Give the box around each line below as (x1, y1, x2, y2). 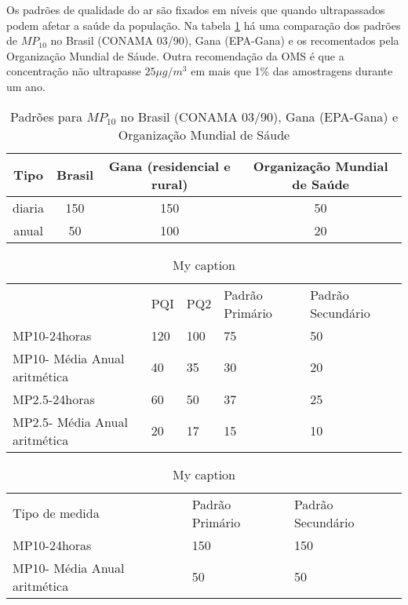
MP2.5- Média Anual (13, 412, 128, 431)
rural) (151, 174, 188, 193)
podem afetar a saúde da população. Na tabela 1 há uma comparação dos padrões (6, 16, 401, 33)
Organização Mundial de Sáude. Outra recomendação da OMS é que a (6, 47, 344, 64)
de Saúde (292, 174, 350, 193)
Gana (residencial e (108, 156, 231, 175)
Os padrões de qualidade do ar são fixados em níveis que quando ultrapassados (6, 2, 385, 17)
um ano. (6, 78, 46, 94)
